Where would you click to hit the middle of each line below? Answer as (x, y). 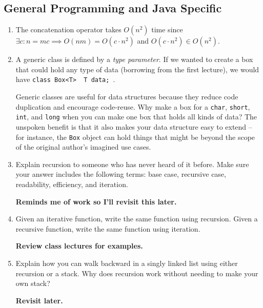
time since (167, 29)
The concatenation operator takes (68, 29)
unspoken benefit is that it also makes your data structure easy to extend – (134, 126)
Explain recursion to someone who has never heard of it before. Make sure (132, 164)
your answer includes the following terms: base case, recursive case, (121, 174)
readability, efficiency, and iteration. (72, 184)
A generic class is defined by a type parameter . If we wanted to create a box (134, 59)
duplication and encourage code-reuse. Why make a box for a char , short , (133, 106)
